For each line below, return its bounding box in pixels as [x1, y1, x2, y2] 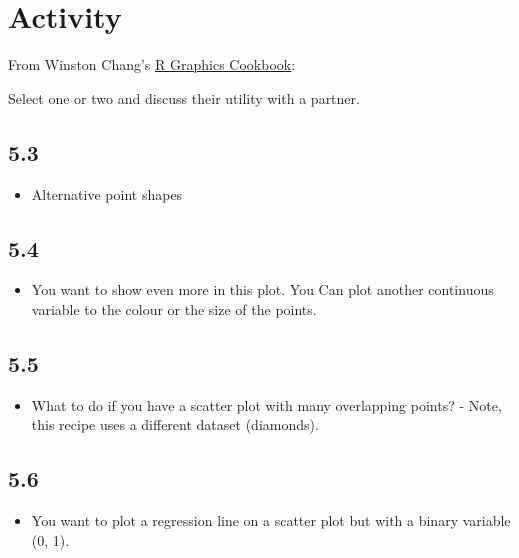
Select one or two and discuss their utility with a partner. [8, 87, 360, 108]
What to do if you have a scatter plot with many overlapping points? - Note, [31, 394, 502, 415]
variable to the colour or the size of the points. [31, 298, 317, 319]
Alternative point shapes [31, 183, 183, 204]
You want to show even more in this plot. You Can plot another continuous [31, 279, 494, 300]
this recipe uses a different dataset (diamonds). [31, 414, 319, 435]
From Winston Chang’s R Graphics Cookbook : [8, 54, 296, 75]
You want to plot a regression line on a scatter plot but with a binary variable [31, 510, 511, 531]
